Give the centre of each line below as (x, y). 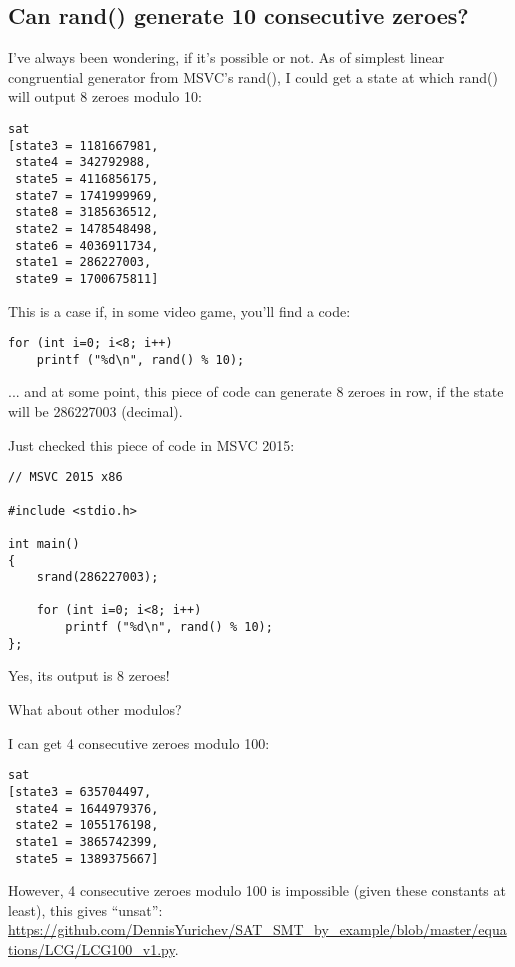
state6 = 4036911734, (87, 245)
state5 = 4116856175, (87, 178)
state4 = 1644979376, (87, 808)
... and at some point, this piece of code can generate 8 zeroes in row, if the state (256, 391)
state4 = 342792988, (83, 162)
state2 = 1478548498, (87, 228)
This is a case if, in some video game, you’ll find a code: (179, 310)
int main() (44, 543)
